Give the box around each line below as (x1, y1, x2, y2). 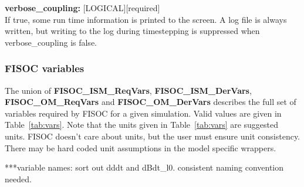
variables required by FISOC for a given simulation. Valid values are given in (5, 107, 282, 119)
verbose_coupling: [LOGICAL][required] (5, 2, 160, 13)
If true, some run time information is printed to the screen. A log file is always (5, 13, 287, 25)
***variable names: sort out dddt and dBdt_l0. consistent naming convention (5, 161, 284, 174)
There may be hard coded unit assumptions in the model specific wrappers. (5, 141, 276, 154)
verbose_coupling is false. (5, 36, 97, 48)
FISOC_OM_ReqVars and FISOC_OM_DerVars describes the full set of (5, 96, 296, 108)
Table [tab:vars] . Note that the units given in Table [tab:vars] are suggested (5, 118, 279, 131)
